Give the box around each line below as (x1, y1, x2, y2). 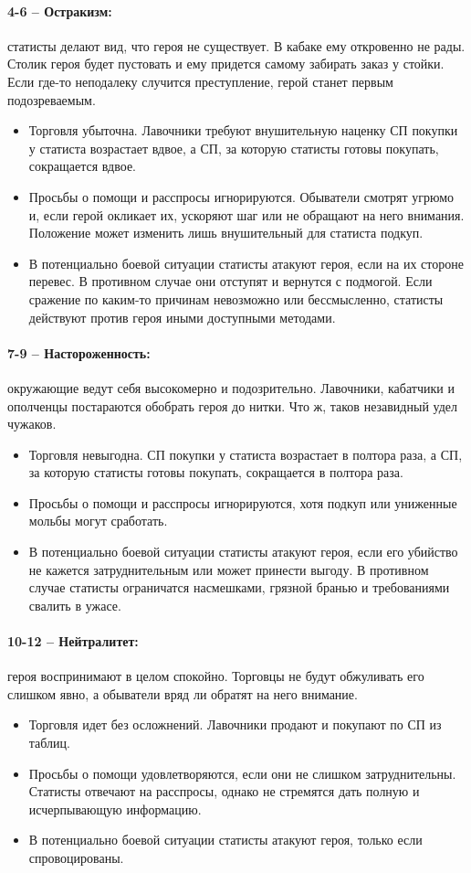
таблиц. (28, 733, 70, 752)
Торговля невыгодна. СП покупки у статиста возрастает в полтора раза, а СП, (28, 444, 463, 463)
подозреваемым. (7, 90, 96, 109)
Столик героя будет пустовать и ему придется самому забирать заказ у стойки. (7, 54, 445, 73)
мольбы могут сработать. (28, 511, 168, 530)
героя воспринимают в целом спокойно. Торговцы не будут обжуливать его (7, 666, 424, 686)
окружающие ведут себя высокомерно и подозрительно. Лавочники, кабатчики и (7, 378, 455, 397)
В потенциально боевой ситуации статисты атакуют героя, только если (28, 830, 423, 849)
